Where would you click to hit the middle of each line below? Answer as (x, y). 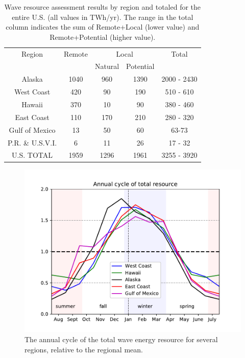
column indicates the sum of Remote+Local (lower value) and (103, 27)
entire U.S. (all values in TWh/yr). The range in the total (103, 17)
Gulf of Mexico (32, 129)
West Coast (32, 92)
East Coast (32, 117)
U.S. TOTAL (32, 155)
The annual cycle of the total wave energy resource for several (121, 339)
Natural (107, 66)
